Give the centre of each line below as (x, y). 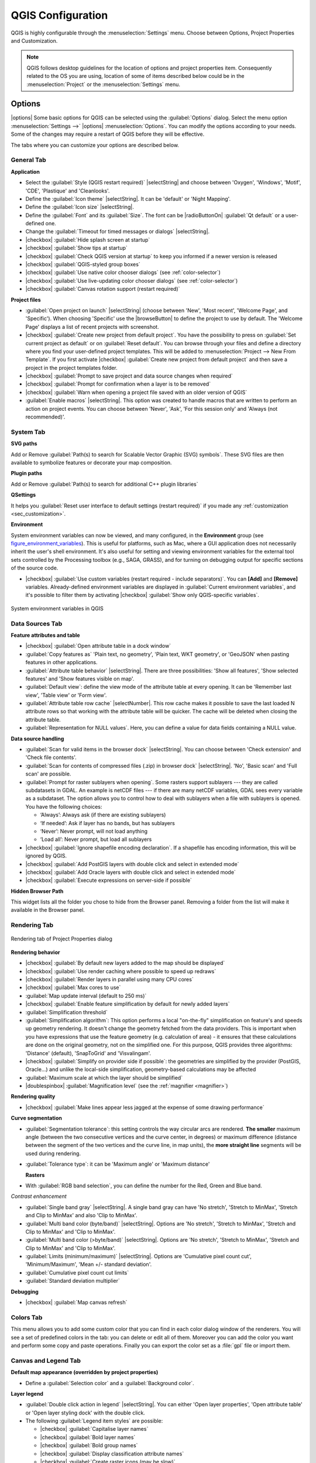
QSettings (23, 495)
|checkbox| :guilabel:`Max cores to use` (73, 988)
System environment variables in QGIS (57, 608)
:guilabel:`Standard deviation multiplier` (73, 1281)
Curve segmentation (37, 1118)
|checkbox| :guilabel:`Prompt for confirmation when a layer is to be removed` (118, 384)
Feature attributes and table (45, 635)
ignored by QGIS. (46, 856)
